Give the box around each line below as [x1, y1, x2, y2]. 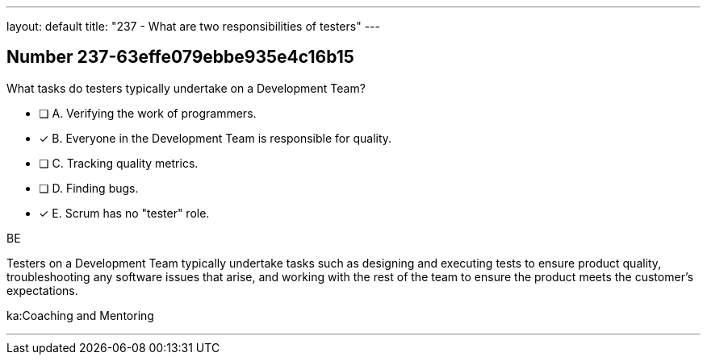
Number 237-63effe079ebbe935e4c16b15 [6, 47, 354, 68]
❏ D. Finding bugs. [39, 180, 139, 195]
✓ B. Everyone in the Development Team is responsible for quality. [39, 131, 392, 145]
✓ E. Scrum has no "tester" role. [39, 205, 210, 220]
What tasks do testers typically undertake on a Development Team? [6, 81, 366, 95]
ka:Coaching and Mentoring [6, 308, 154, 322]
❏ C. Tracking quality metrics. [39, 156, 199, 170]
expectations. [6, 283, 78, 297]
